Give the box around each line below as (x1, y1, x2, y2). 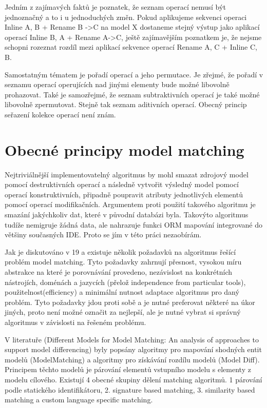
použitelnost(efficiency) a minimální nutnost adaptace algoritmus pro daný (5, 287, 239, 297)
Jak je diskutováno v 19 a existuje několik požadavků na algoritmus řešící (5, 246, 236, 257)
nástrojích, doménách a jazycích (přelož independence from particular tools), (5, 276, 246, 287)
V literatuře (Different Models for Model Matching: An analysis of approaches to (5, 334, 259, 344)
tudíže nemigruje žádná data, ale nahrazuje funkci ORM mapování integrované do (5, 219, 263, 230)
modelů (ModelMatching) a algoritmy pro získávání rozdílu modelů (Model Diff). (5, 354, 260, 364)
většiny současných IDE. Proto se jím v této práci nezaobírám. (5, 229, 202, 240)
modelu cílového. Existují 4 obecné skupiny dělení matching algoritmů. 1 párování (5, 374, 262, 384)
